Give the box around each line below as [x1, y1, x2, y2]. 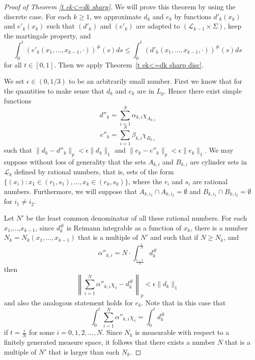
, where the [128, 176, 162, 186]
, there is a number [190, 222, 248, 232]
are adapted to [136, 21, 180, 31]
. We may [204, 145, 233, 155]
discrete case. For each [4, 11, 71, 21]
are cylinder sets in [190, 156, 247, 166]
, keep [224, 21, 242, 31]
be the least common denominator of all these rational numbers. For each [26, 213, 247, 223]
